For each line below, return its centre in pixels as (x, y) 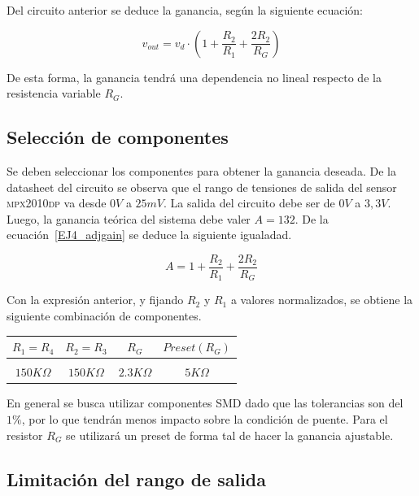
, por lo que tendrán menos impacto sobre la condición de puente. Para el (205, 418)
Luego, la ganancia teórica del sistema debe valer (129, 218)
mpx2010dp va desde (57, 203)
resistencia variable (54, 93)
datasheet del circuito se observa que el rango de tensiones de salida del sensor (202, 187)
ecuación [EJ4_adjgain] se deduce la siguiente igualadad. (149, 235)
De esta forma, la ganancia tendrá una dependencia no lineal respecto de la (194, 77)
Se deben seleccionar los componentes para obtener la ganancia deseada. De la (201, 170)
